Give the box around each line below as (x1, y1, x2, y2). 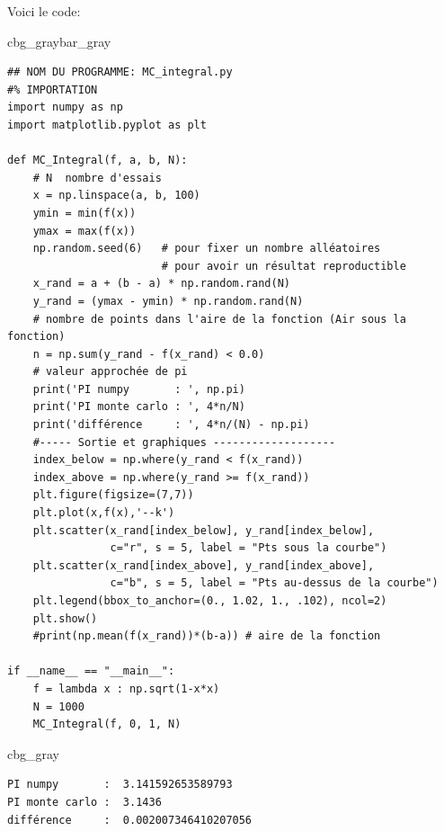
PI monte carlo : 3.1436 (7, 795, 162, 809)
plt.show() (32, 612, 98, 625)
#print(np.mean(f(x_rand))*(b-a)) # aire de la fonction (32, 630, 381, 643)
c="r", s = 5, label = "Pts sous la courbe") (110, 541, 387, 555)
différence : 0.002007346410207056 (7, 813, 253, 827)
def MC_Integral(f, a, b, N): (7, 154, 188, 167)
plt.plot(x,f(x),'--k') (32, 506, 175, 520)
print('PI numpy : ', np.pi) (32, 382, 245, 396)
